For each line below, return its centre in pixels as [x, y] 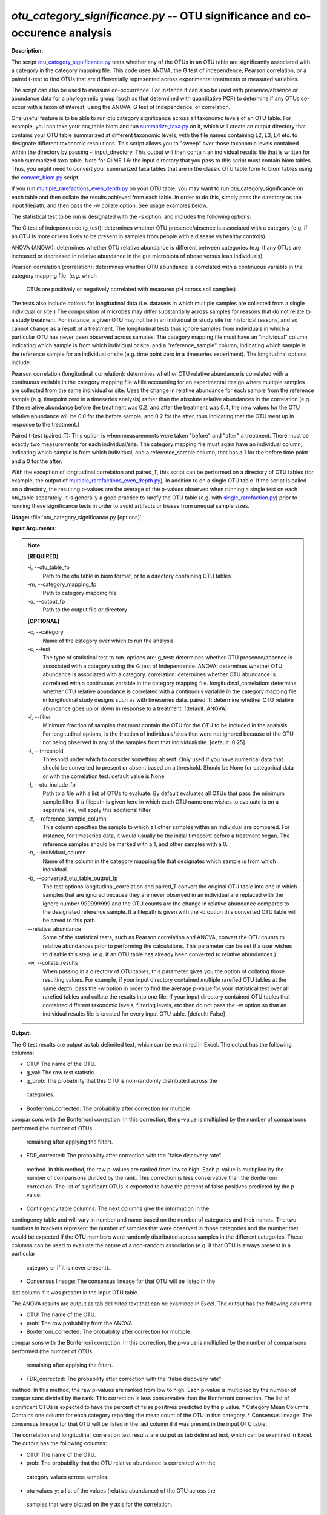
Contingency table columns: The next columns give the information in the [118, 1208]
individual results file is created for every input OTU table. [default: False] [134, 1014]
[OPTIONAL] [44, 621]
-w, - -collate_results [53, 963]
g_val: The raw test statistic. [61, 1072]
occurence [39, 33]
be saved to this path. [70, 921]
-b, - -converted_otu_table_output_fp [73, 878]
